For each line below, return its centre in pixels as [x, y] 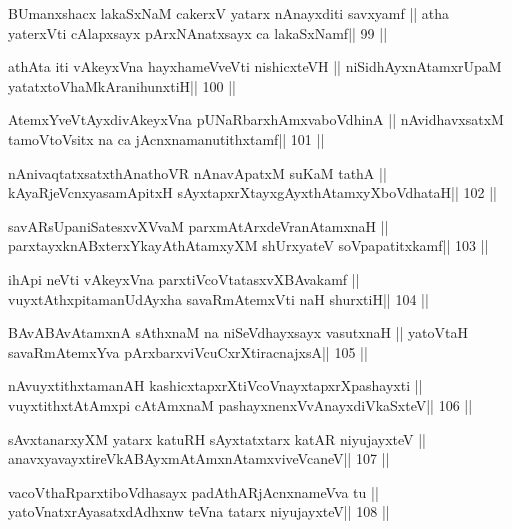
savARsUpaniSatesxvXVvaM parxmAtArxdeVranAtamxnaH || [198, 225]
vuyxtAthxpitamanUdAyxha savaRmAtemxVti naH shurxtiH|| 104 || [218, 298]
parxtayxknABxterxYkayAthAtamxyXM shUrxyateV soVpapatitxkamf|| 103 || [248, 245]
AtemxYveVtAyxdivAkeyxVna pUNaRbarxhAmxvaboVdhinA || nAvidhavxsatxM [256, 119]
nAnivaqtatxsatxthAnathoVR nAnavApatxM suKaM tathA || [197, 172]
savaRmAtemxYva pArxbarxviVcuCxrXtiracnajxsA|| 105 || [188, 351]
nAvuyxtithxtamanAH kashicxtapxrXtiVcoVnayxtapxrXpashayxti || [215, 385]
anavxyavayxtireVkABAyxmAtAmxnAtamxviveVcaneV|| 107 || [199, 458]
